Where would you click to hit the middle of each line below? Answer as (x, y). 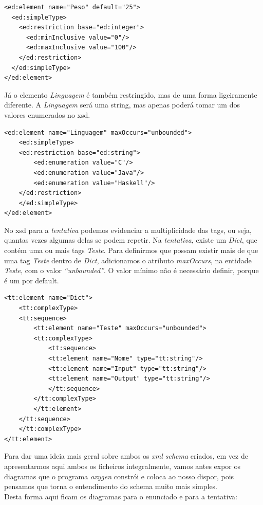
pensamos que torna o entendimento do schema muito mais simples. (111, 486)
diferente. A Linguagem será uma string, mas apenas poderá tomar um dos (122, 105)
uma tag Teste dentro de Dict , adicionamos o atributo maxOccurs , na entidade (128, 260)
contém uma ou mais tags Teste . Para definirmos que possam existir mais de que (131, 250)
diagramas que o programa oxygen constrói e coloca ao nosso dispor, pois (119, 476)
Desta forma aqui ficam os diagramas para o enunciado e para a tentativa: (121, 496)
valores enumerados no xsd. (47, 114)
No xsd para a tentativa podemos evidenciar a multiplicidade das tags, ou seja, (128, 230)
